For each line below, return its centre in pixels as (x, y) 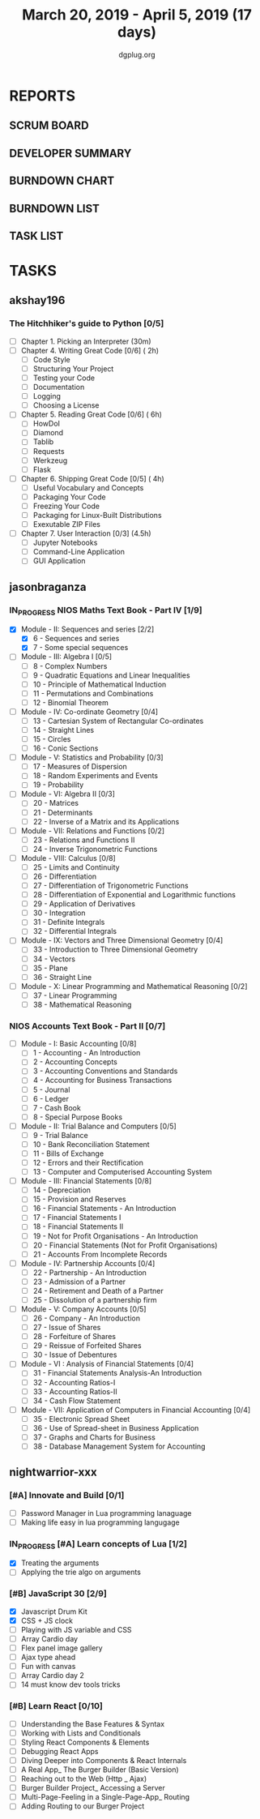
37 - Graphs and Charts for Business (94, 1437)
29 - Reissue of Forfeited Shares (87, 1346)
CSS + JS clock (47, 1620)
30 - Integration (59, 913)
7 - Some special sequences (81, 648)
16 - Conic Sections (66, 748)
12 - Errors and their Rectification (88, 1163)
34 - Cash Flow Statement (77, 1401)
